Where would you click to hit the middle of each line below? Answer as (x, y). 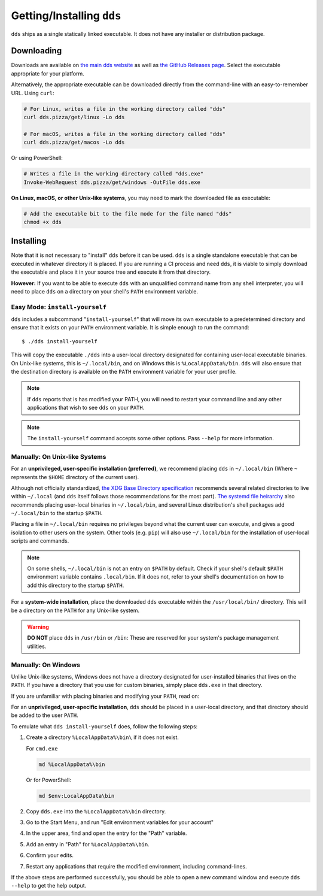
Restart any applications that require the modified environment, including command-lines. (137, 866)
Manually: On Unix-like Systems (59, 456)
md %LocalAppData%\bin (72, 764)
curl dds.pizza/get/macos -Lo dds (74, 143)
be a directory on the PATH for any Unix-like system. (75, 610)
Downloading (36, 51)
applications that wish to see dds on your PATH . (86, 408)
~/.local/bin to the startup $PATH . (57, 513)
